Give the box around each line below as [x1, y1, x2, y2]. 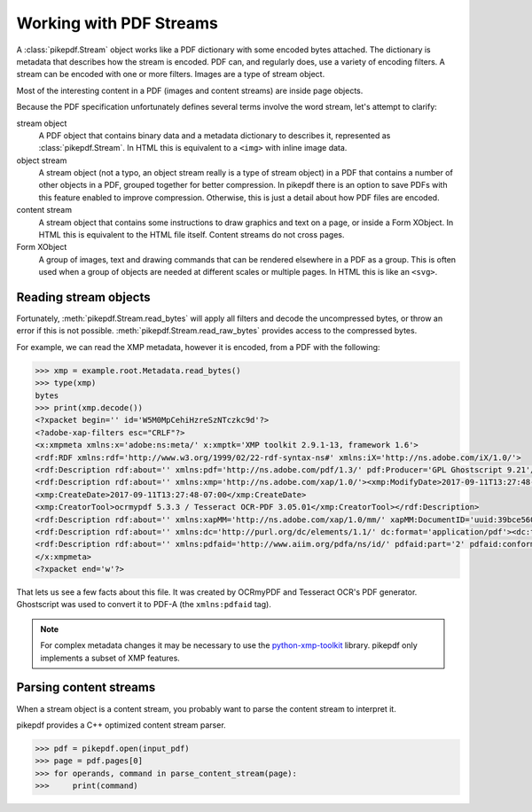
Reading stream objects [16, 290, 151, 305]
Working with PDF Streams [16, 13, 219, 33]
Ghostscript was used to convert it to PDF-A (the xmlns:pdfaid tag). [16, 599, 272, 610]
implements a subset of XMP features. [40, 652, 181, 663]
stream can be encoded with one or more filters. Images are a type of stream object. [16, 69, 325, 80]
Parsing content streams [16, 680, 156, 695]
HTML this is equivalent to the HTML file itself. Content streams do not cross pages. [38, 230, 345, 240]
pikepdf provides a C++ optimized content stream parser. [16, 719, 226, 730]
